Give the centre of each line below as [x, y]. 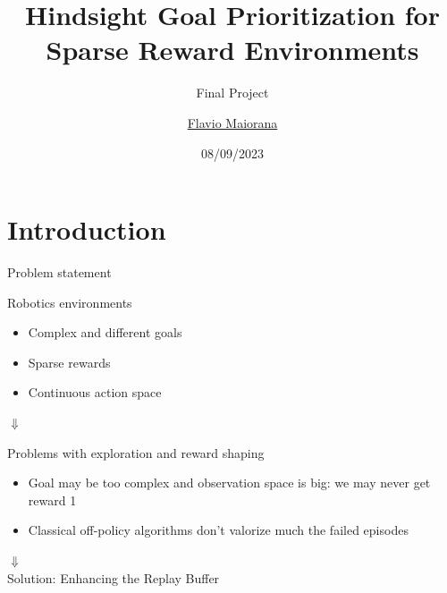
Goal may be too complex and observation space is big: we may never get [229, 483]
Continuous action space [95, 392]
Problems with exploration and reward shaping [136, 452]
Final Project [232, 93]
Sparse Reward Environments [232, 50]
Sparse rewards [69, 362]
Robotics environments [70, 302]
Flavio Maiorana [232, 122]
